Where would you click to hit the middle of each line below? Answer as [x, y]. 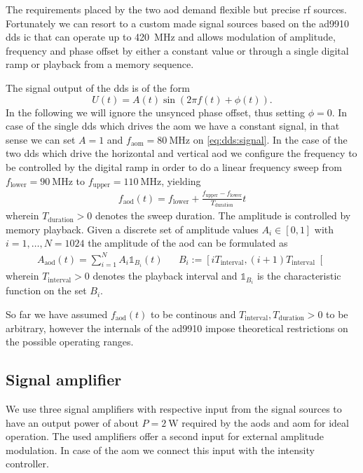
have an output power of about [72, 422]
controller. [27, 464]
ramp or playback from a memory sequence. [100, 64]
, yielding [181, 180]
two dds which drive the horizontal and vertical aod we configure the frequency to [181, 153]
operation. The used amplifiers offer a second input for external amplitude [165, 436]
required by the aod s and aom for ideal [265, 422]
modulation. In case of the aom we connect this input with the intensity [160, 450]
